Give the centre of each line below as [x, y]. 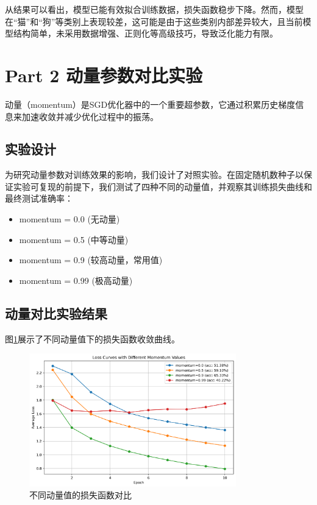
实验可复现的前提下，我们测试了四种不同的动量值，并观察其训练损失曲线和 [162, 186]
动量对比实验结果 [56, 313]
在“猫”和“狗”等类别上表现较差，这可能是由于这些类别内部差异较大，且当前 [154, 21]
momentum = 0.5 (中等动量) [74, 239]
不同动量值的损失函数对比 [80, 495]
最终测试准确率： [39, 198]
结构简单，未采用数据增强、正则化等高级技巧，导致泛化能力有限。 [145, 33]
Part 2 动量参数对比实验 [104, 75]
